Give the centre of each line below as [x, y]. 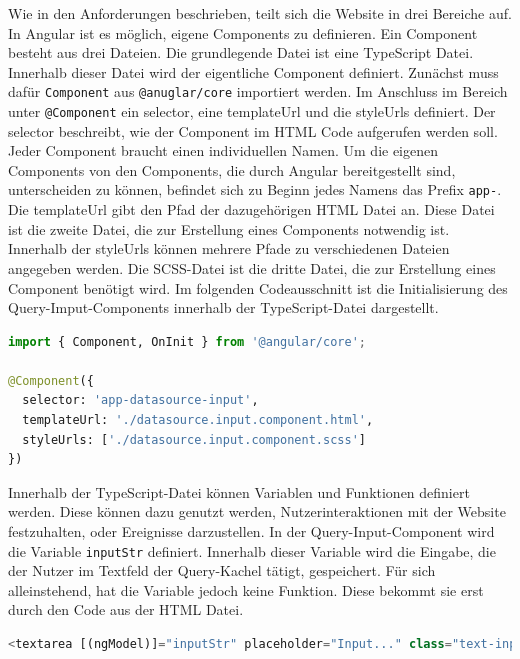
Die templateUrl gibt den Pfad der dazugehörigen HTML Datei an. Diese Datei [251, 209]
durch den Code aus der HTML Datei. [126, 609]
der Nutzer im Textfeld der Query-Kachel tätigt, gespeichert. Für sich [222, 570]
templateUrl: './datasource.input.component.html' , [198, 420]
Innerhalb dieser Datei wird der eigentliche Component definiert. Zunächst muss [253, 71]
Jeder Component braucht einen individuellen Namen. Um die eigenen [223, 150]
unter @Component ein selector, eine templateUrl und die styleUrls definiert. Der [252, 111]
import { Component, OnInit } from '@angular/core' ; [187, 341]
